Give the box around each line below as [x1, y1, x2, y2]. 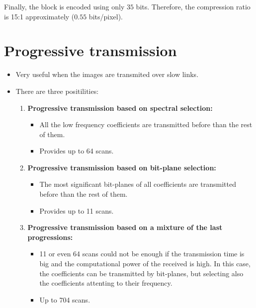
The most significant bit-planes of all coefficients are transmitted [39, 179, 236, 189]
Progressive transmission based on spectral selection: [27, 102, 213, 113]
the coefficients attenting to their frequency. [39, 278, 172, 288]
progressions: [27, 231, 73, 242]
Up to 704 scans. [39, 294, 90, 305]
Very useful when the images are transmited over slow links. [15, 69, 199, 79]
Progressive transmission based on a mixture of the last [27, 222, 223, 232]
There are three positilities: [15, 85, 99, 96]
